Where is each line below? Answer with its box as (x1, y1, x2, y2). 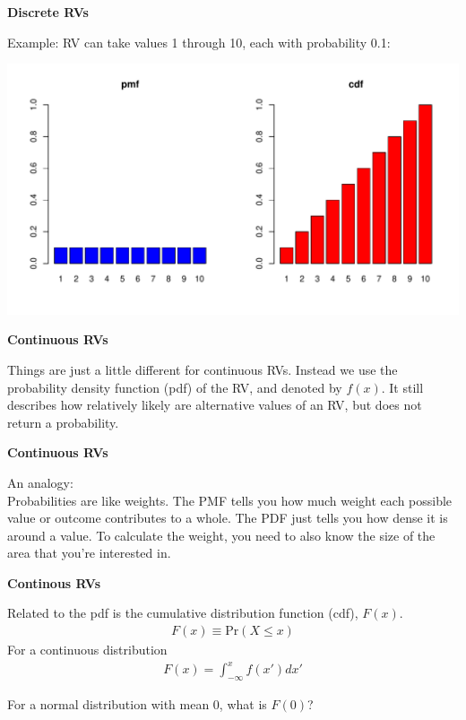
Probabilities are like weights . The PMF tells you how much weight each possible (7, 490, 453, 509)
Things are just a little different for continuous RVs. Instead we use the (7, 360, 398, 378)
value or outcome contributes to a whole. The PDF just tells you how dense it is (7, 508, 448, 527)
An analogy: (7, 473, 73, 491)
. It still (381, 377, 424, 396)
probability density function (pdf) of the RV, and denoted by (7, 377, 342, 396)
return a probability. (7, 412, 119, 431)
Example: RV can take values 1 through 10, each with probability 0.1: (7, 32, 391, 51)
